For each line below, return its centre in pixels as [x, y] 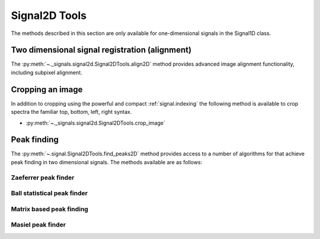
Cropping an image [47, 89]
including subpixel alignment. [47, 72]
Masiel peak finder [39, 225]
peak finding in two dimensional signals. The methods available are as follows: [107, 162]
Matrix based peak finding [49, 209]
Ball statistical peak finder [49, 193]
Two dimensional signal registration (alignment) [101, 50]
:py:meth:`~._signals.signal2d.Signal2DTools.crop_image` [95, 123]
